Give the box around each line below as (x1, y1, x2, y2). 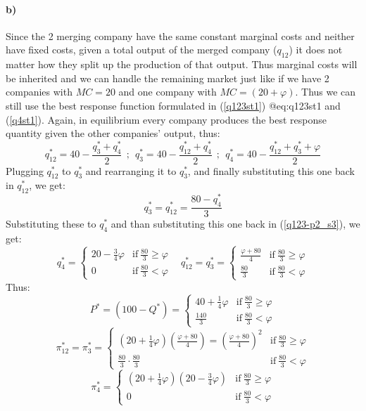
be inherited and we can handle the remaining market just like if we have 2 (6, 70, 329, 85)
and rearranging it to (85, 163, 177, 178)
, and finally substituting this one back (187, 163, 355, 178)
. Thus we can (295, 84, 356, 99)
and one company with (118, 84, 217, 99)
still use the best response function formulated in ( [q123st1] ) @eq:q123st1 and (6, 98, 341, 112)
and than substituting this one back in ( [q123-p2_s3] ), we (111, 216, 360, 231)
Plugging (6, 163, 44, 178)
